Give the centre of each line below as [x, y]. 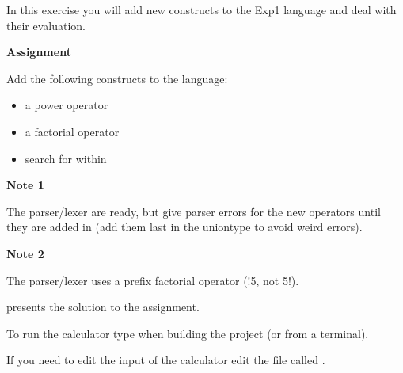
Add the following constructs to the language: [117, 78]
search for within [66, 158]
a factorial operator [72, 131]
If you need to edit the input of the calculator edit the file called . [166, 360]
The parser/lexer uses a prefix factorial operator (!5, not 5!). [153, 280]
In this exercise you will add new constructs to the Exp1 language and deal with [201, 10]
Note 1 [25, 185]
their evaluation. [46, 25]
